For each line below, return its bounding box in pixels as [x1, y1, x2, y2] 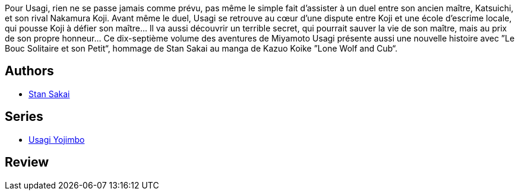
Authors [5, 63, 54, 79]
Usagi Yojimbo [29, 134, 85, 145]
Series [5, 109, 43, 124]
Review [5, 155, 49, 170]
